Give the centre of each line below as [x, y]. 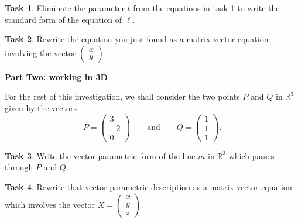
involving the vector [40, 52]
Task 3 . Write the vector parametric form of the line [100, 155]
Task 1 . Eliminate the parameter [65, 8]
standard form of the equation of [64, 19]
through [19, 167]
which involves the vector [50, 204]
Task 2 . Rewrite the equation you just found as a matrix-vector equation [137, 39]
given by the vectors [41, 107]
